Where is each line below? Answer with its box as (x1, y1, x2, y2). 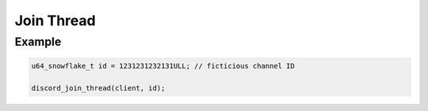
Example (14, 35, 62, 49)
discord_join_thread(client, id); (31, 83, 166, 92)
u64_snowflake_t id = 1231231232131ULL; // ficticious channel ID (31, 61, 295, 70)
